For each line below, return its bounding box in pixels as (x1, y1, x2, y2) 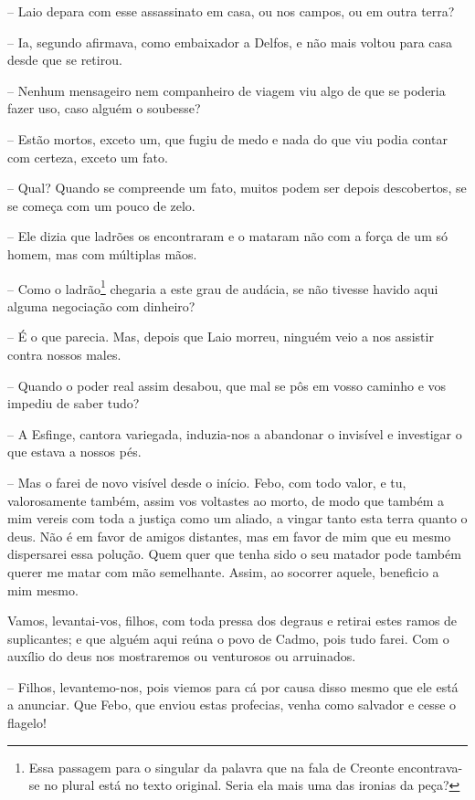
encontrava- (397, 757, 463, 776)
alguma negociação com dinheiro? (7, 296, 195, 315)
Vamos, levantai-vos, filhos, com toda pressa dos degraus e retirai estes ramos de (7, 611, 458, 630)
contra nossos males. (7, 344, 121, 363)
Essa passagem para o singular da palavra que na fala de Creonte (28, 757, 395, 776)
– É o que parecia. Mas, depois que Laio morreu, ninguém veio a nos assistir (7, 327, 434, 346)
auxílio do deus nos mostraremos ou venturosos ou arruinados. (7, 647, 356, 666)
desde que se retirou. (7, 50, 122, 69)
